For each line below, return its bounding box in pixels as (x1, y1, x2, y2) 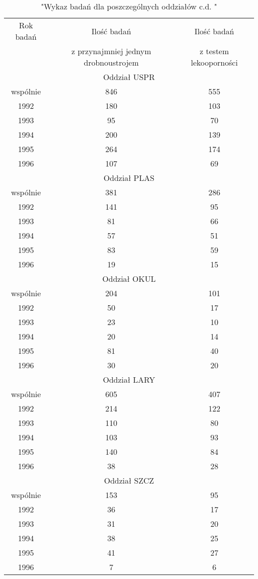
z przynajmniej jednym (71, 45, 151, 57)
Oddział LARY (103, 374, 155, 385)
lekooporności (191, 57, 238, 68)
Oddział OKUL (102, 273, 156, 284)
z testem (199, 45, 229, 57)
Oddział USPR (103, 71, 155, 83)
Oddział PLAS (103, 172, 155, 183)
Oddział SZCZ (104, 475, 154, 486)
